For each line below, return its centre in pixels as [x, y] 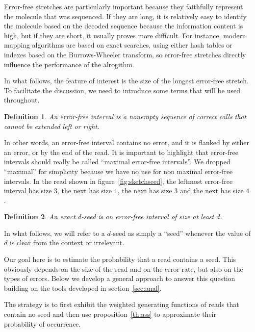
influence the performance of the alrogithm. [69, 64]
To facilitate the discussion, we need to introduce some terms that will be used [122, 90]
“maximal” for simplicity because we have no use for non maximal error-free [118, 171]
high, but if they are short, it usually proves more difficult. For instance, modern [125, 35]
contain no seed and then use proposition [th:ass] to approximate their [110, 314]
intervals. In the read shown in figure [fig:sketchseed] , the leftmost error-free [118, 181]
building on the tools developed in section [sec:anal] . [83, 288]
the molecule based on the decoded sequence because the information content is [124, 26]
